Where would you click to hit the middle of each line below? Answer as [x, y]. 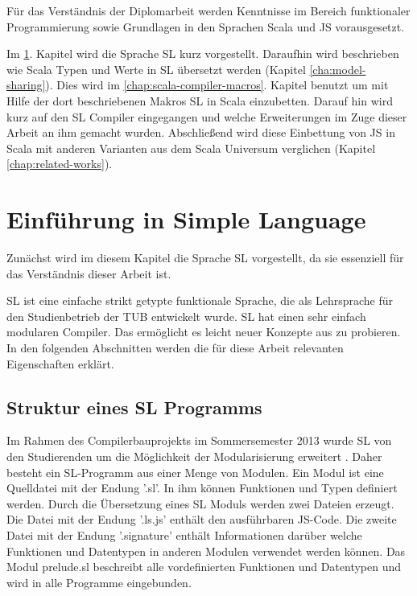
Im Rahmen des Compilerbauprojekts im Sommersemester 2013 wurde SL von [199, 440]
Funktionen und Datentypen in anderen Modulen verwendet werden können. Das [206, 551]
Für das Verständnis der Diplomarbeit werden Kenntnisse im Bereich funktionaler [208, 10]
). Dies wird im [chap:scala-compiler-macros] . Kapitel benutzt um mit [217, 85]
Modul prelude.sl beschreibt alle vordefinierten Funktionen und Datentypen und [204, 567]
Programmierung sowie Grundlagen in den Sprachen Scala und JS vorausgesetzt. [206, 26]
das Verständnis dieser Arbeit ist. [89, 273]
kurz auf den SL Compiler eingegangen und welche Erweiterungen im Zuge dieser [207, 116]
